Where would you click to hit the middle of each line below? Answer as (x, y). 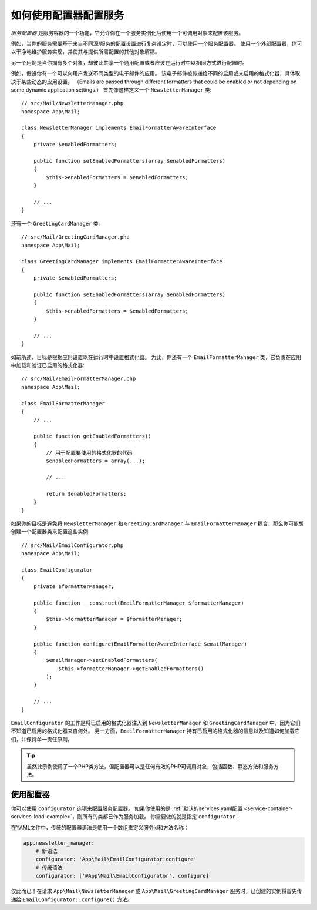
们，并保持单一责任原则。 (42, 739)
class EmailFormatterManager (63, 403)
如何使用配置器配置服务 (68, 15)
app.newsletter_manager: (59, 843)
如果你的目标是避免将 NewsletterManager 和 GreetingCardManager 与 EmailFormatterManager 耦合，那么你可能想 (158, 523)
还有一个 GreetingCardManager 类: (55, 223)
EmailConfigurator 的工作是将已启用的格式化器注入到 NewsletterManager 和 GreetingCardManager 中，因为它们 (156, 723)
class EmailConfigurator (57, 570)
